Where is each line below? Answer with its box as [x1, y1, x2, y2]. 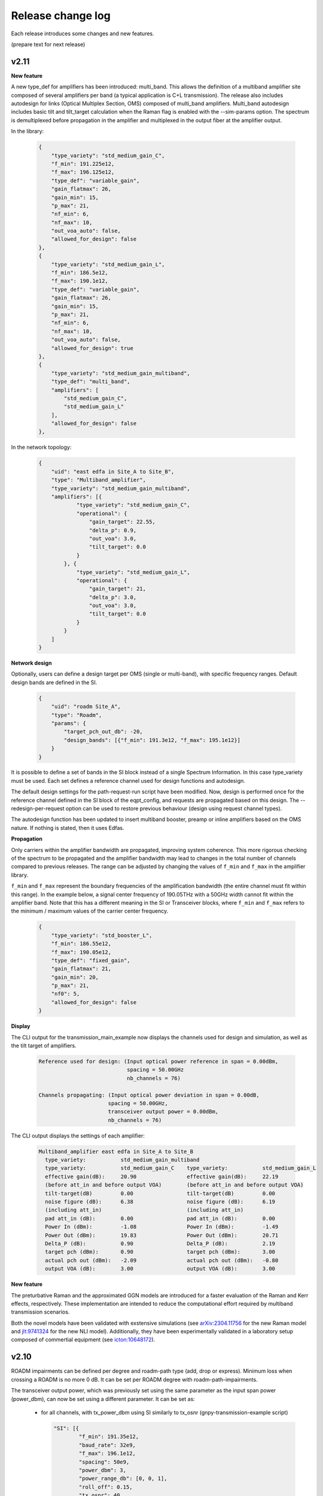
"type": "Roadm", [51, 711, 102, 718]
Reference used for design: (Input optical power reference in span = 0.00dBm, [38, 1058, 279, 1065]
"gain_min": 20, [51, 974, 99, 981]
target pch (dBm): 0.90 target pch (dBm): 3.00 [45, 1248, 275, 1255]
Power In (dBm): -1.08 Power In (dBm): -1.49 [45, 1224, 279, 1230]
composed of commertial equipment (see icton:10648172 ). [11, 1336, 156, 1343]
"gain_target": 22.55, [89, 518, 156, 525]
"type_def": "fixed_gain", [51, 957, 131, 963]
